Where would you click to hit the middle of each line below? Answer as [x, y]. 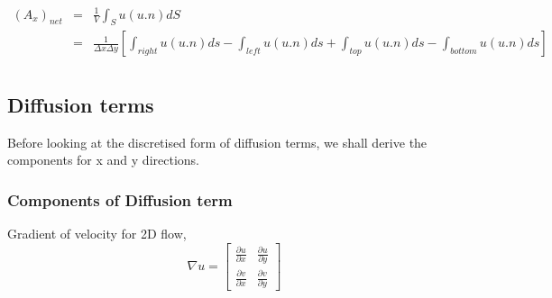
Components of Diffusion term [120, 199]
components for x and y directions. [103, 160]
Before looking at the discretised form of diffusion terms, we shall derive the [217, 142]
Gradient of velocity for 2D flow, [97, 234]
